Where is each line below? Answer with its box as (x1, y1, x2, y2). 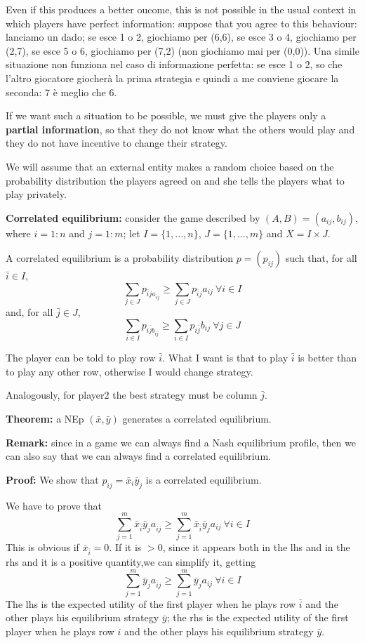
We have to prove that (6, 498, 102, 512)
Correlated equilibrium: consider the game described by (6, 210, 260, 225)
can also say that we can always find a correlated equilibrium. (6, 449, 271, 463)
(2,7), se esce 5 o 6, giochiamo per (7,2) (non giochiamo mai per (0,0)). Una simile (6, 43, 359, 58)
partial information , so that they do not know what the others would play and (6, 121, 355, 136)
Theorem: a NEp (6, 411, 84, 425)
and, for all (6, 305, 53, 319)
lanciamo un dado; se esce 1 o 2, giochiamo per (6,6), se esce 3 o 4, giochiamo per (6, 29, 357, 44)
